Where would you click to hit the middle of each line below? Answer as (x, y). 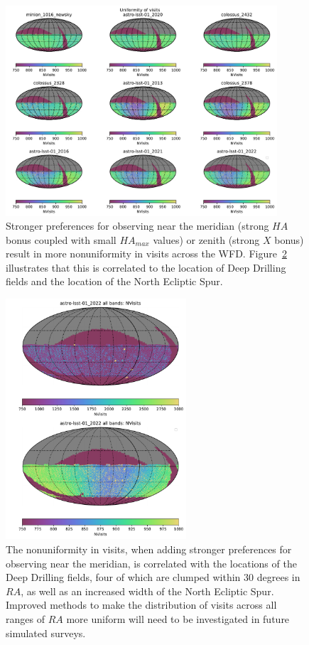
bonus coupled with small (61, 239)
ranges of (25, 618)
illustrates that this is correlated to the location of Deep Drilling (146, 267)
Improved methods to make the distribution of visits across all (141, 605)
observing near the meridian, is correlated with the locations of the (151, 563)
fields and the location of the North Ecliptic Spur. (114, 281)
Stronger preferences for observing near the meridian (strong (137, 226)
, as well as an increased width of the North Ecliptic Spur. (147, 591)
